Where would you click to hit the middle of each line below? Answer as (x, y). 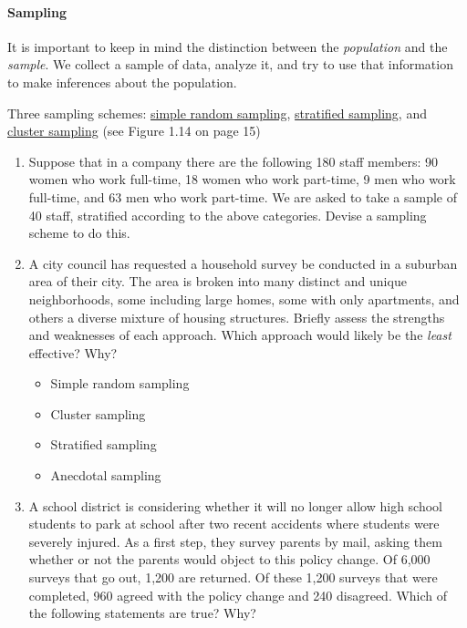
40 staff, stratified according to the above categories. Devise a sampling (228, 215)
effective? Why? (73, 352)
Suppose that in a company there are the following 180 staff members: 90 (233, 161)
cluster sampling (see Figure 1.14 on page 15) (134, 131)
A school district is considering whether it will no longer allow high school (236, 505)
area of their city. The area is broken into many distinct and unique (218, 281)
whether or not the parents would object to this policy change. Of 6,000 (229, 559)
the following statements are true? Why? (142, 613)
